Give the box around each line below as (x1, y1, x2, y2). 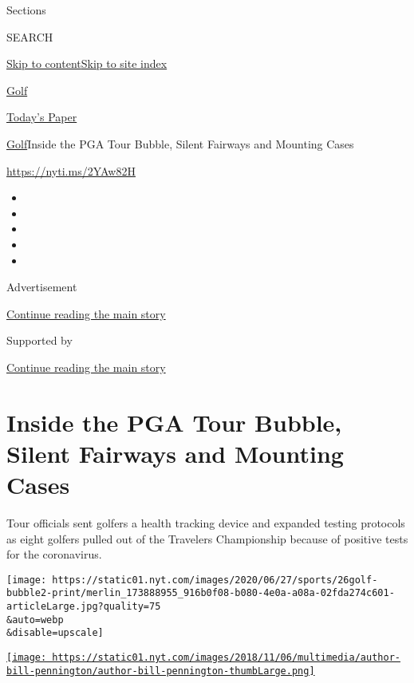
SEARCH (6, 28, 53, 45)
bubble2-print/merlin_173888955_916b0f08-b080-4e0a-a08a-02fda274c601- (6, 587, 395, 599)
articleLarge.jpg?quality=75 (6, 601, 161, 613)
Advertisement (6, 278, 77, 295)
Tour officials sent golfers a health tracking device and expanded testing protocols (6, 515, 405, 531)
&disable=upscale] (6, 627, 104, 639)
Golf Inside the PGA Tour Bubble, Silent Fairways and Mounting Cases (6, 135, 354, 152)
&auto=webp (6, 614, 64, 626)
